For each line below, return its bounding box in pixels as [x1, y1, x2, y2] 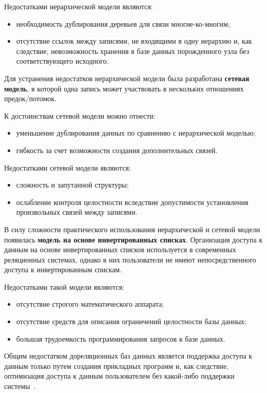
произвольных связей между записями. [16, 207, 138, 217]
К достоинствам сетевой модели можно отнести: [4, 110, 156, 121]
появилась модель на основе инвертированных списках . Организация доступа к [4, 234, 263, 245]
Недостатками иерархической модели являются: [4, 1, 153, 11]
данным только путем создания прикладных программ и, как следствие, [4, 360, 229, 371]
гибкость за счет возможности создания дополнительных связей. [16, 144, 218, 155]
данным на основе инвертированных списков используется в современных [4, 244, 236, 255]
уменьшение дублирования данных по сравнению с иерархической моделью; [16, 127, 256, 138]
